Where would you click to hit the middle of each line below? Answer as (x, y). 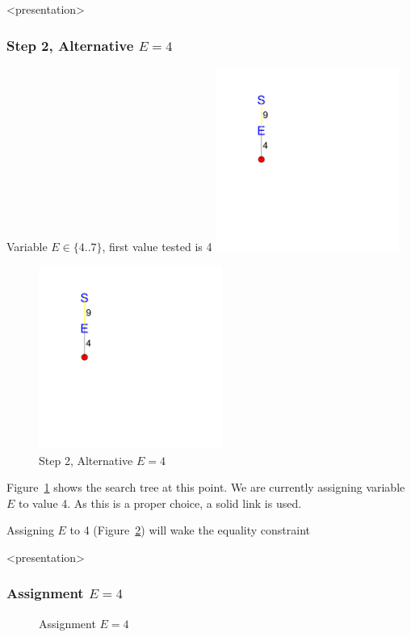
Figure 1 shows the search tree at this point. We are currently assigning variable (206, 487)
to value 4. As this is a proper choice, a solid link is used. (160, 503)
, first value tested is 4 (157, 246)
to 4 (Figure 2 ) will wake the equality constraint (190, 530)
